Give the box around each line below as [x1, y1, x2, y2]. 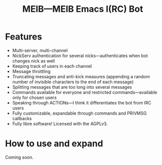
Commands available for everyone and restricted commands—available [12, 89, 158, 95]
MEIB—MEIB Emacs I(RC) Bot [22, 3, 143, 15]
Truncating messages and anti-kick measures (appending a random [12, 73, 150, 79]
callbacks [12, 115, 32, 121]
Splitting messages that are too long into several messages [12, 84, 132, 90]
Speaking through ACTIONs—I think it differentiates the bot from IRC [12, 99, 152, 105]
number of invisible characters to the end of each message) [12, 79, 134, 85]
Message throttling [12, 68, 51, 74]
